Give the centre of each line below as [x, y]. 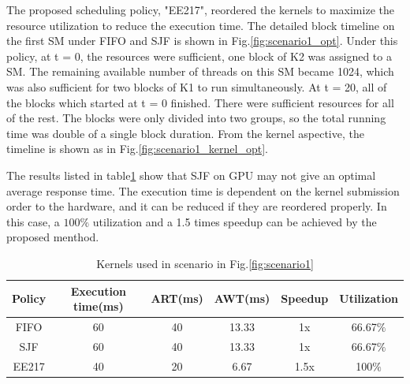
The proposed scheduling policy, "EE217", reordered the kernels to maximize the [200, 9]
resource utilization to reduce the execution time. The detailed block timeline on [201, 25]
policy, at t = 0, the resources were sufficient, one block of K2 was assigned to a [199, 56]
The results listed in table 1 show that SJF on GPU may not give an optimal [191, 175]
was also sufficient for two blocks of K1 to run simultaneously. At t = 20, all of [197, 86]
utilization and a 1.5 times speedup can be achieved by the [235, 221]
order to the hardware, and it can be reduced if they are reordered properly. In [197, 206]
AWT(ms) [242, 298]
